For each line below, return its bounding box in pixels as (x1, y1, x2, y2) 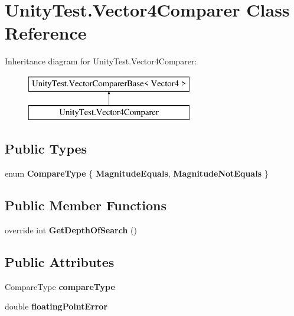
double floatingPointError (5, 300, 108, 312)
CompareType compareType (5, 280, 115, 292)
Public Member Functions (5, 196, 166, 214)
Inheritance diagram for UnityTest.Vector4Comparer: (5, 55, 197, 67)
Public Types (5, 139, 87, 158)
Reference (5, 21, 87, 45)
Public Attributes (5, 253, 115, 271)
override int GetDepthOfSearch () (5, 224, 137, 236)
